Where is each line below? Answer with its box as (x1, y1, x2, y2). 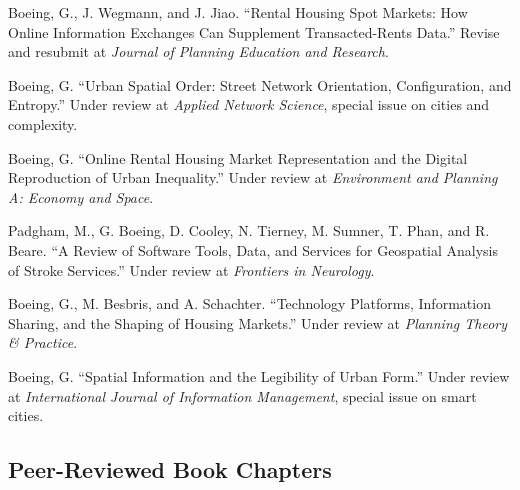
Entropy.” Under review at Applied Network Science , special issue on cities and (8, 94, 490, 115)
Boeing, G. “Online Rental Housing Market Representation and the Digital (8, 147, 468, 168)
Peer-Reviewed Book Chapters (8, 454, 332, 485)
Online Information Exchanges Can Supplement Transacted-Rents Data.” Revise (8, 21, 500, 42)
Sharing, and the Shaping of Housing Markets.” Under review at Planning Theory (8, 312, 507, 333)
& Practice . (8, 332, 78, 353)
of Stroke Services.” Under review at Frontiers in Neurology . (8, 259, 375, 280)
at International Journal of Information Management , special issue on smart (8, 385, 477, 406)
